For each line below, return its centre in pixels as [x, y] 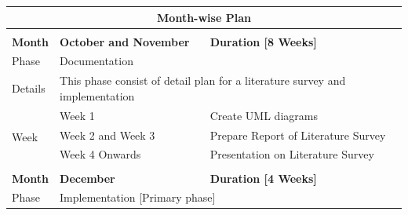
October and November [125, 41]
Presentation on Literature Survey [292, 154]
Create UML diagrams [264, 115]
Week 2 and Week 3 [107, 135]
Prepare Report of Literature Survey [298, 135]
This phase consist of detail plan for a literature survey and [203, 80]
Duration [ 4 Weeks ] [263, 178]
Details [29, 88]
